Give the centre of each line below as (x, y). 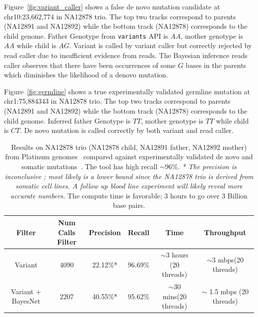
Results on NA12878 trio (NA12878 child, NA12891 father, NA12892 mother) (129, 147)
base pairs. (129, 205)
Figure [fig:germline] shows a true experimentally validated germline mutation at (127, 91)
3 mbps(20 (228, 259)
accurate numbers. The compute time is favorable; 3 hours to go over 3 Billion (129, 195)
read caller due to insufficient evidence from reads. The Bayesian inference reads (126, 55)
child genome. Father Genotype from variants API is (86, 35)
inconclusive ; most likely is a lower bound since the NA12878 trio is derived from (129, 176)
